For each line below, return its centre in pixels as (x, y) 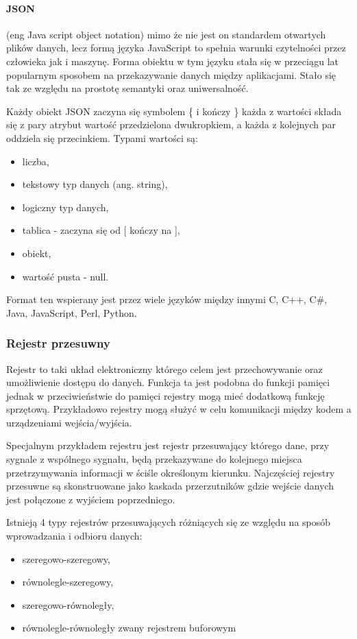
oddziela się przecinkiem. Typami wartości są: (102, 137)
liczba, (36, 161)
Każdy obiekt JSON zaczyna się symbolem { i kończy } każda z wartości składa (174, 111)
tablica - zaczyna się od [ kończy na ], (101, 230)
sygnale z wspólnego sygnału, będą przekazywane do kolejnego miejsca (154, 459)
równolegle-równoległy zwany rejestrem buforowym (129, 628)
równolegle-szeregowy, (68, 582)
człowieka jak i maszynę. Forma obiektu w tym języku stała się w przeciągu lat (173, 61)
